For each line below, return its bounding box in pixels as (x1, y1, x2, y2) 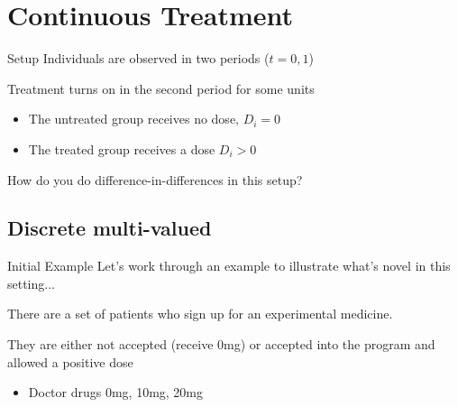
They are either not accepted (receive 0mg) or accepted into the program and (7, 335, 435, 354)
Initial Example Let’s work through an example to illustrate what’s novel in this (7, 256, 451, 275)
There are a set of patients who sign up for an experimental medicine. (7, 304, 393, 323)
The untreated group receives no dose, (28, 109, 239, 128)
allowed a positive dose (7, 352, 133, 371)
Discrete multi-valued (7, 214, 212, 242)
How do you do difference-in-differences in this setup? (7, 170, 303, 189)
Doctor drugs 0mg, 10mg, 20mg (28, 383, 204, 402)
